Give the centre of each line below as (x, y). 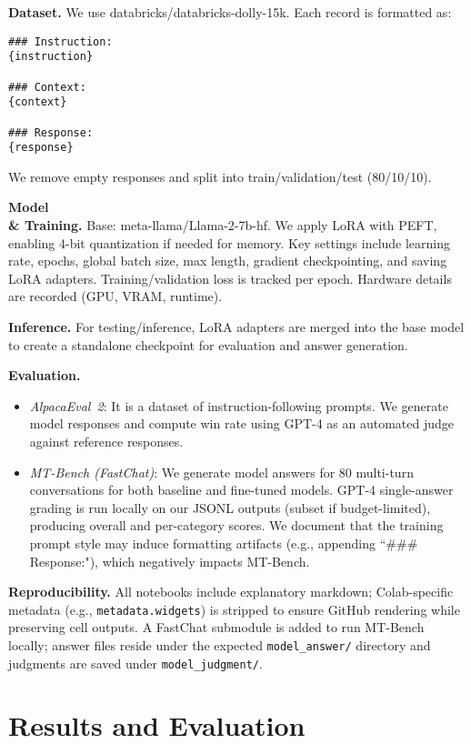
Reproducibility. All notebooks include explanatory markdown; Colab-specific (231, 592)
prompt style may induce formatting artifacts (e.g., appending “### (224, 543)
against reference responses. (106, 441)
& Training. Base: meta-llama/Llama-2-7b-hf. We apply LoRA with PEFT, (223, 225)
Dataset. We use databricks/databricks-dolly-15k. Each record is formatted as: (230, 12)
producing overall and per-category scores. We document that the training (236, 525)
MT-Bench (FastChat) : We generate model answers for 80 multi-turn (221, 472)
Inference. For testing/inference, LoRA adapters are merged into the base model (236, 327)
